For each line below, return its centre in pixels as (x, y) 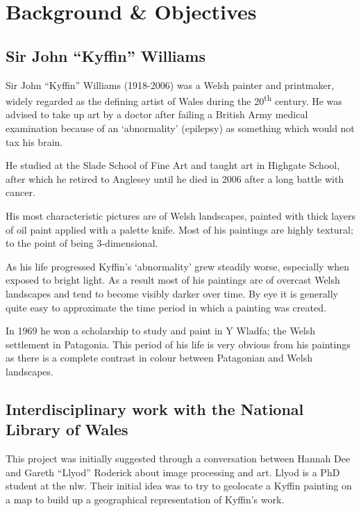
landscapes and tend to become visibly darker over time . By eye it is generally (172, 293)
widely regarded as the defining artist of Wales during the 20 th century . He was (174, 100)
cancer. (20, 192)
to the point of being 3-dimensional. (82, 243)
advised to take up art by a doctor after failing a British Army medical (157, 114)
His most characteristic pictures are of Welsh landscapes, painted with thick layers (180, 215)
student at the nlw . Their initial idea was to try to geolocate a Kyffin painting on (179, 486)
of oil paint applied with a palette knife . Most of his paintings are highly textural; (179, 229)
